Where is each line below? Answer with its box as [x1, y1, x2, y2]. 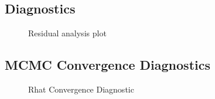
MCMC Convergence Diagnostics [5, 56, 210, 74]
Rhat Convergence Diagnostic [28, 83, 134, 95]
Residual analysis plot [28, 27, 107, 39]
